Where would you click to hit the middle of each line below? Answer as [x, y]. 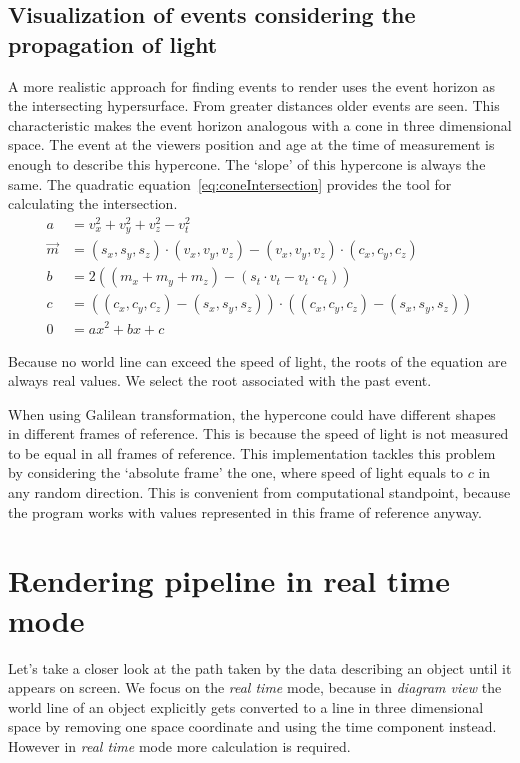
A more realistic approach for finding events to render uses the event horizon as [252, 85]
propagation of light [113, 43]
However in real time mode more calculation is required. [179, 745]
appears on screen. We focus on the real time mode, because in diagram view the [255, 687]
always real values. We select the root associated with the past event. [220, 380]
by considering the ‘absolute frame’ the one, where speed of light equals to [236, 472]
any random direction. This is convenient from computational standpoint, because [259, 492]
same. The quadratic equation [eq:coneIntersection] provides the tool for [230, 183]
